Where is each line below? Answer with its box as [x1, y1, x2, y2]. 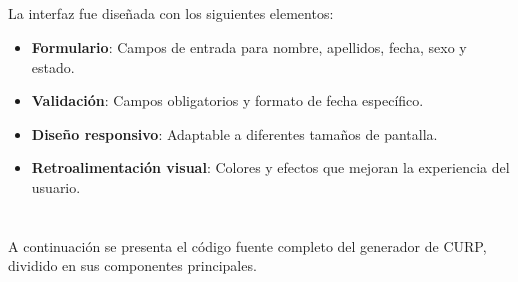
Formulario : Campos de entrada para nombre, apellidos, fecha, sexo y [31, 36, 467, 57]
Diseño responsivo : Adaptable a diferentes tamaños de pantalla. [31, 123, 438, 144]
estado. [31, 56, 75, 77]
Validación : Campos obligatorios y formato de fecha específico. [31, 90, 424, 111]
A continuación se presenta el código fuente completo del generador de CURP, [8, 235, 487, 256]
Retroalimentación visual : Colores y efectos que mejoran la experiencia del [31, 157, 510, 178]
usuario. [31, 176, 81, 197]
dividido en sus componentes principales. [8, 255, 257, 276]
